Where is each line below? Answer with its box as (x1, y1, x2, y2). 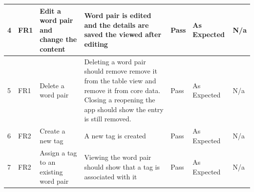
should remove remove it (84, 66, 157, 76)
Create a (40, 126, 65, 136)
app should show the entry (84, 104, 164, 114)
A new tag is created (84, 130, 146, 140)
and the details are (84, 19, 149, 30)
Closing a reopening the (84, 95, 155, 105)
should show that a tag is (84, 161, 160, 172)
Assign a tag (40, 147, 77, 157)
